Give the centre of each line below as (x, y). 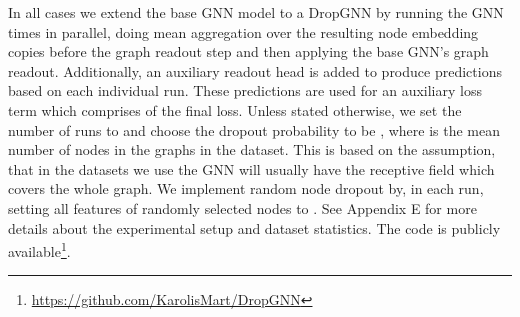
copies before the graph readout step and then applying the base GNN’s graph (248, 51)
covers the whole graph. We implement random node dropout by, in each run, (246, 188)
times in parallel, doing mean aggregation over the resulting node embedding (243, 31)
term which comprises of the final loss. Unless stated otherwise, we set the (235, 109)
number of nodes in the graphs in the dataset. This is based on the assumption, (252, 149)
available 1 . (39, 249)
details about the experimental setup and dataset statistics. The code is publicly (254, 227)
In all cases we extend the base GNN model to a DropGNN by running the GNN (256, 12)
